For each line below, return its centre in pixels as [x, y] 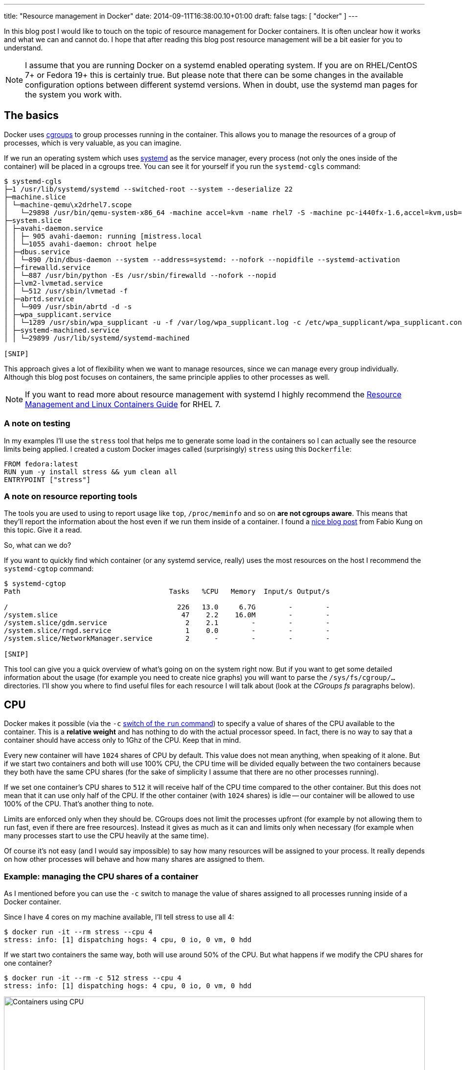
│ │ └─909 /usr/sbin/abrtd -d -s [68, 306]
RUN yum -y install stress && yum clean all [91, 472]
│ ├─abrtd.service [39, 299]
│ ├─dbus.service [37, 252]
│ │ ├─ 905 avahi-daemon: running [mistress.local [103, 236]
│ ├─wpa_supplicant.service [58, 314]
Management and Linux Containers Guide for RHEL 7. [123, 404]
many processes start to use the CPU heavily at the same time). [106, 836]
